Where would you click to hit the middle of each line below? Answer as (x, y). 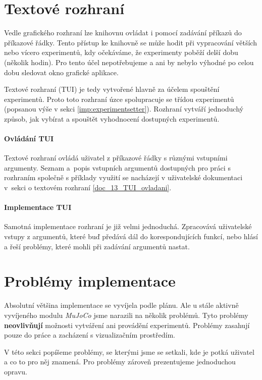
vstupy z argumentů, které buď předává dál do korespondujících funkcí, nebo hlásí (131, 236)
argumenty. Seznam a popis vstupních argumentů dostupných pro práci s (117, 167)
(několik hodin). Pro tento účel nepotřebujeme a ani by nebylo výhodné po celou (129, 62)
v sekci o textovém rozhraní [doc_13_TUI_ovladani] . (88, 187)
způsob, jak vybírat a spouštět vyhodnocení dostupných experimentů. (112, 118)
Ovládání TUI (29, 139)
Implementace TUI (38, 207)
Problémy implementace (90, 281)
